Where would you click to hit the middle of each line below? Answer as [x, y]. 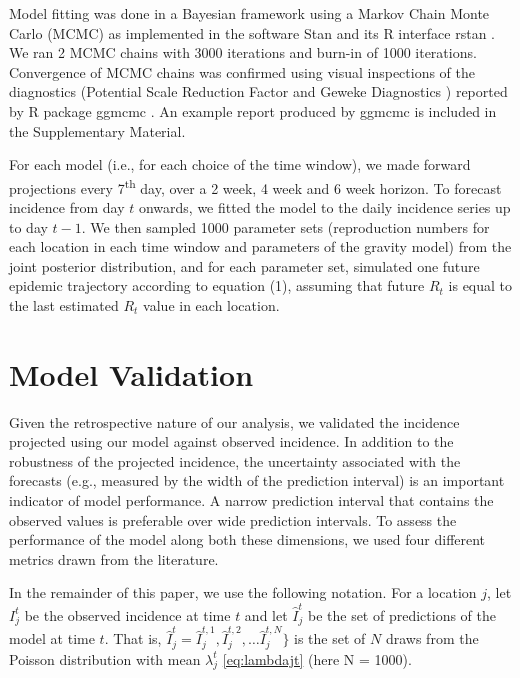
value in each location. [211, 304]
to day [28, 226]
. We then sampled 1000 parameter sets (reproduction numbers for [285, 226]
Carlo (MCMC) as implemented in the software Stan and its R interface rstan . [252, 32]
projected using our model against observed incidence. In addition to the [231, 441]
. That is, [133, 638]
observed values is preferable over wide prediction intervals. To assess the [233, 519]
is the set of [330, 638]
